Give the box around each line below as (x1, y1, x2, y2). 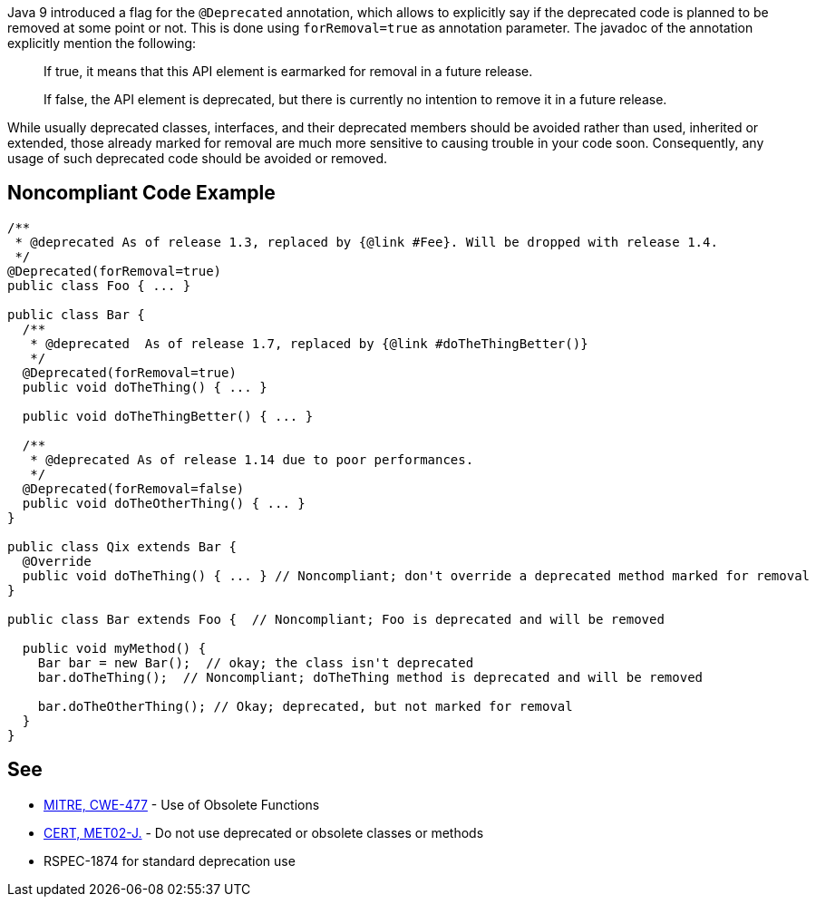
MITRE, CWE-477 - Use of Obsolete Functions (44, 796, 320, 812)
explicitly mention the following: (7, 35, 197, 51)
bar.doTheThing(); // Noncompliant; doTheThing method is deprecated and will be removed (37, 669, 704, 685)
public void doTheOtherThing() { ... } (22, 495, 306, 510)
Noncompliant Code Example (7, 181, 276, 205)
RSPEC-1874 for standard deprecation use (44, 852, 296, 869)
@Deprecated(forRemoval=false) (22, 481, 245, 496)
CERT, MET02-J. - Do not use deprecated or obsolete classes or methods (44, 824, 484, 841)
